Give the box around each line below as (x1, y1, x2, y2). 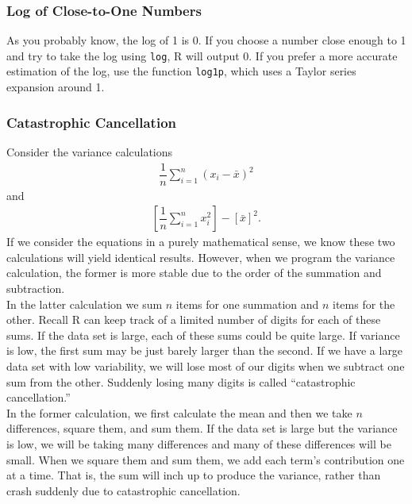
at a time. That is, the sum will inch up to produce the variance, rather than (6, 467, 381, 483)
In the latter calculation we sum (6, 295, 163, 312)
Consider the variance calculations (6, 143, 173, 160)
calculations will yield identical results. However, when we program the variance (6, 248, 395, 265)
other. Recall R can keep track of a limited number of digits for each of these (6, 311, 381, 328)
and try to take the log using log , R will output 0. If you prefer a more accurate (6, 47, 398, 63)
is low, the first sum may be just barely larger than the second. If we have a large (6, 342, 403, 359)
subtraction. (6, 280, 65, 297)
